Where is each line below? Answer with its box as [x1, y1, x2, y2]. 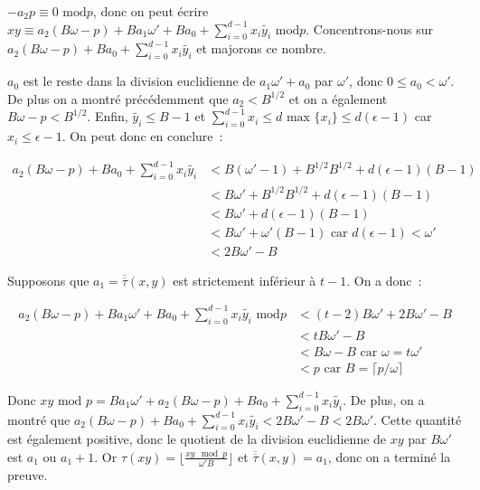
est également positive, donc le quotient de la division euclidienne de [7, 429, 387, 448]
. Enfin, [87, 107, 128, 126]
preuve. [7, 466, 48, 485]
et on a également [288, 89, 388, 108]
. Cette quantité [373, 410, 462, 429]
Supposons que [7, 270, 89, 289]
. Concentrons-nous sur [306, 19, 433, 38]
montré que [7, 410, 71, 429]
